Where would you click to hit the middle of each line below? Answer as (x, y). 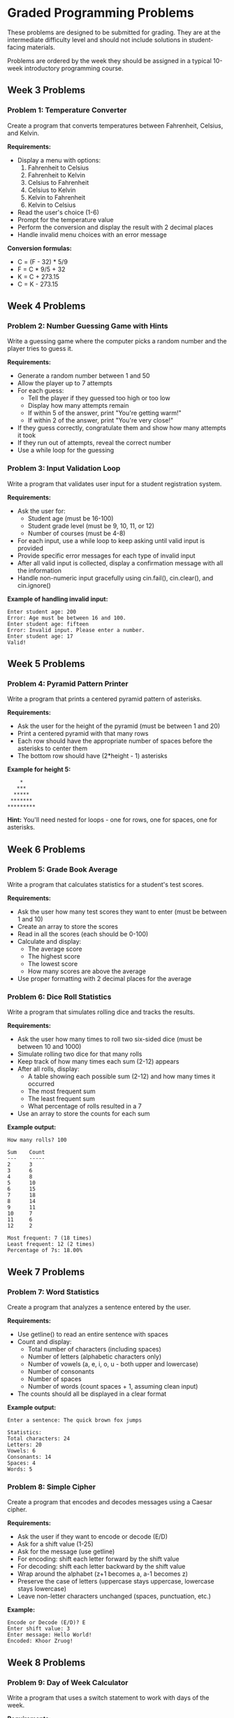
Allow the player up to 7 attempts (65, 383)
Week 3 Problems (46, 90)
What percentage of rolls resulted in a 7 (85, 1106)
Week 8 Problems (46, 1662)
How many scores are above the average (87, 971)
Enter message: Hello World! (50, 1635)
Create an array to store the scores (68, 926)
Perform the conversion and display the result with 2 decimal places (115, 227)
